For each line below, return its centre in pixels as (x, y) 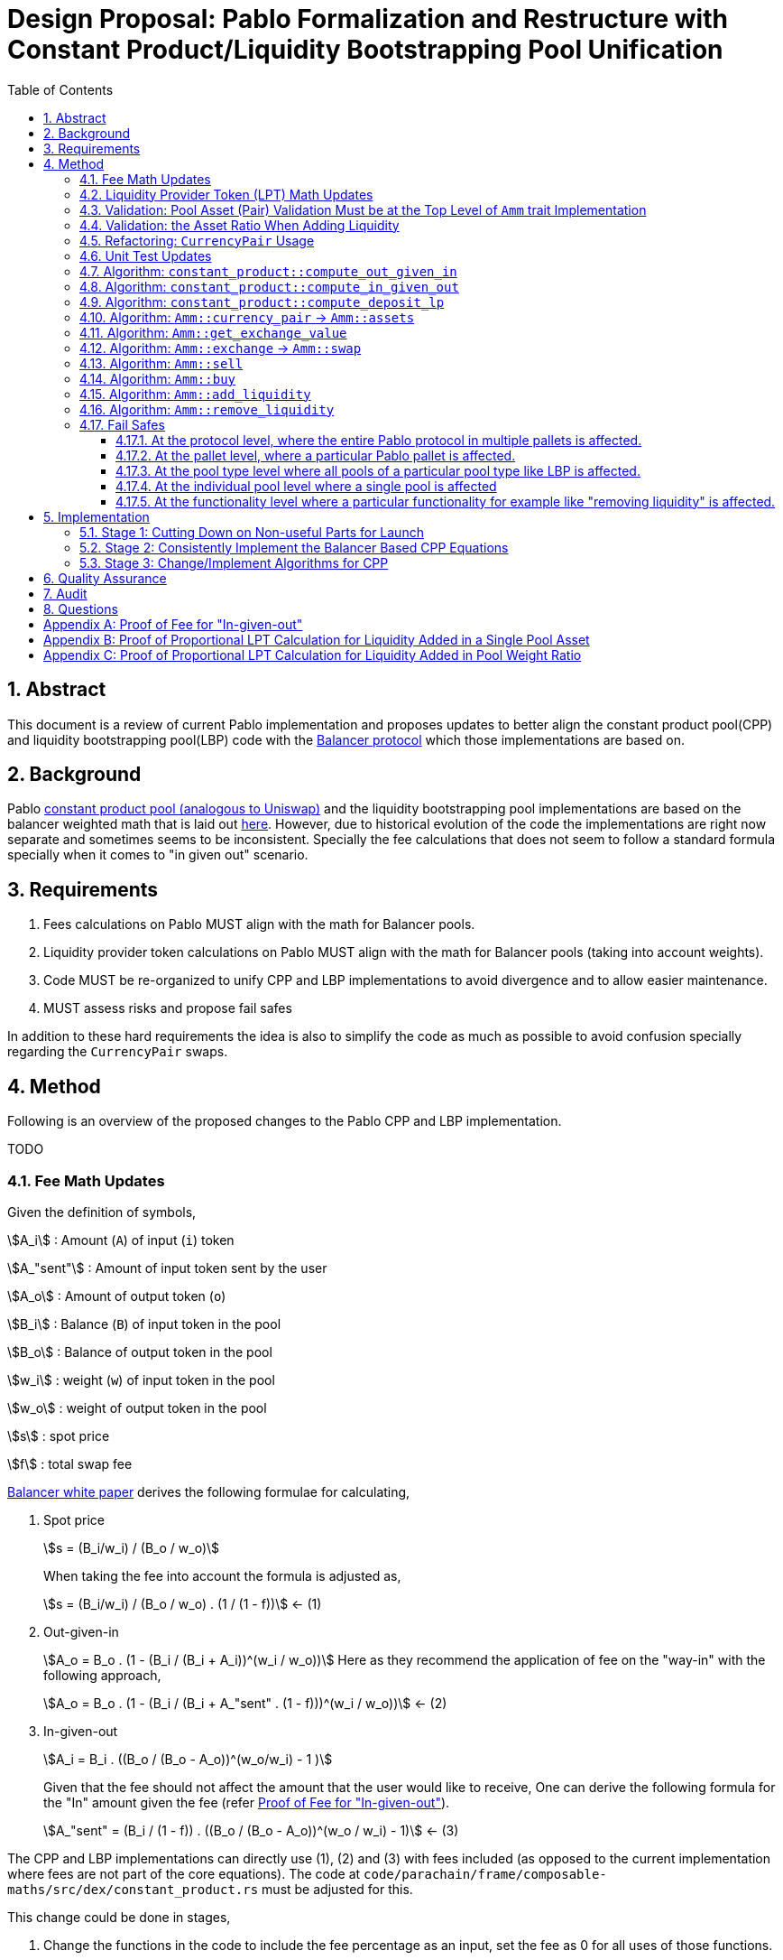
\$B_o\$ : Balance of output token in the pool (140, 1352)
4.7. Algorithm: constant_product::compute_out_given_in (268, 271)
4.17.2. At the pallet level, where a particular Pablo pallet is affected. (316, 455)
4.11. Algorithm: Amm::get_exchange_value (213, 332)
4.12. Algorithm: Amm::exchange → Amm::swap (221, 348)
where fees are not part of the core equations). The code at (184, 1873)
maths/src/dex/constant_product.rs (133, 1889)
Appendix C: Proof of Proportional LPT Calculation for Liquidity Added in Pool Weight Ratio (313, 655)
